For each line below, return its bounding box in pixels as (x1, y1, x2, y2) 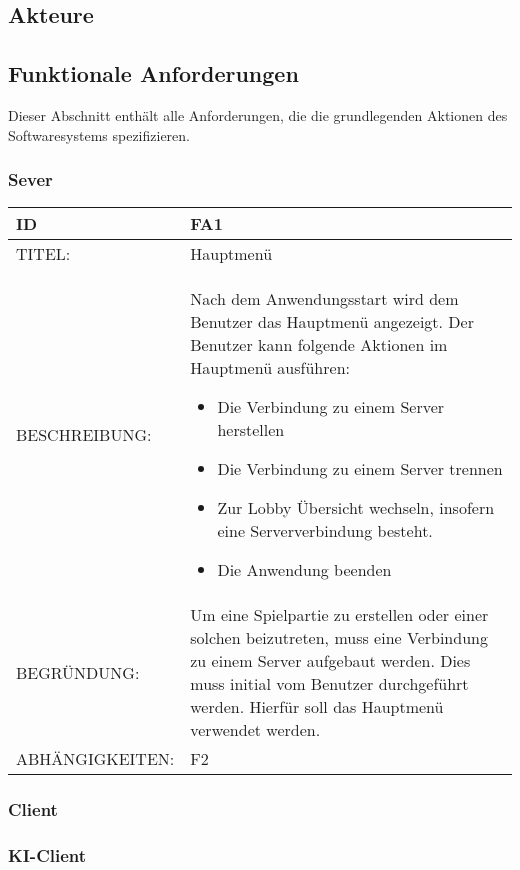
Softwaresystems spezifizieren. (8, 124, 190, 145)
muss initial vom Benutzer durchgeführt (190, 672, 469, 696)
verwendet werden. (190, 718, 321, 742)
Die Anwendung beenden (217, 558, 392, 582)
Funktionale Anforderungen (8, 58, 299, 89)
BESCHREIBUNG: (16, 422, 152, 446)
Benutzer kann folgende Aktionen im (190, 333, 448, 357)
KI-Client (8, 843, 87, 868)
